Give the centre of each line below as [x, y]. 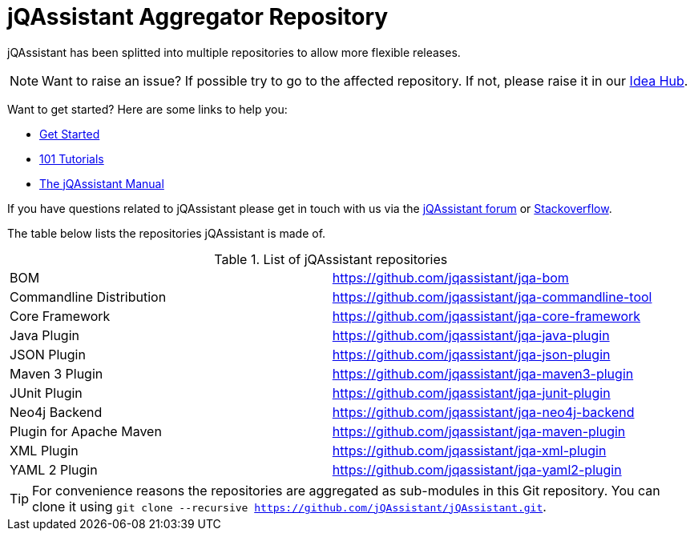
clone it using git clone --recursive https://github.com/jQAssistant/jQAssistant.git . [289, 506]
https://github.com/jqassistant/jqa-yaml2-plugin [477, 469]
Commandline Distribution [88, 297]
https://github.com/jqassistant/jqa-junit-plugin [471, 393]
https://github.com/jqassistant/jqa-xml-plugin [469, 450]
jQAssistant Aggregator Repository [198, 17]
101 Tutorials [72, 158]
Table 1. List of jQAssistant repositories [331, 259]
